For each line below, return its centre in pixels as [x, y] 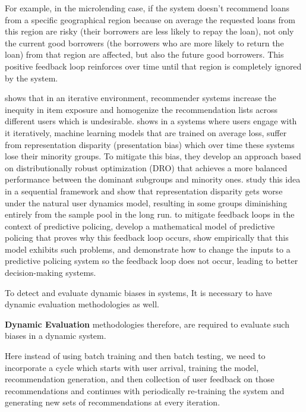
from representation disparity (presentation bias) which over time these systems [150, 144]
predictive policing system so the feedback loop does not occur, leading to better [152, 261]
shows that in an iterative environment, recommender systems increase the [141, 98]
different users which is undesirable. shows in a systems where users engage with [151, 121]
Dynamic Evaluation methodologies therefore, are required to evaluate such [147, 324]
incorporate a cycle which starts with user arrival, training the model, [132, 367]
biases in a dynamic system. [56, 336]
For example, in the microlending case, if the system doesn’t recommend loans [147, 8]
